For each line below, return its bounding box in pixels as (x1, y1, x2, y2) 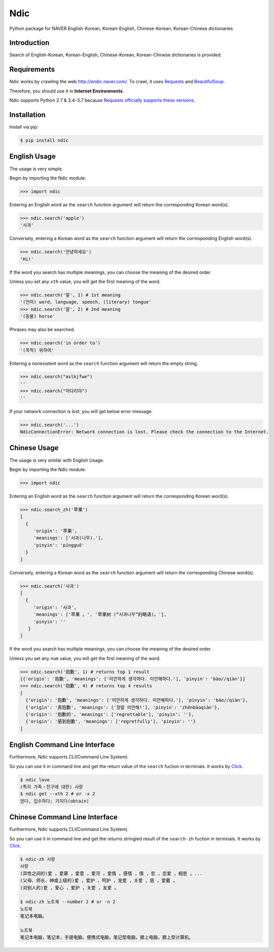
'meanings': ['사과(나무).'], (33, 535, 104, 541)
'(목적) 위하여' (20, 347, 54, 353)
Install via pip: (9, 124, 39, 130)
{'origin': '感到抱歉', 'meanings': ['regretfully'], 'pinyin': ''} (25, 719, 196, 724)
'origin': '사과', (33, 605, 77, 610)
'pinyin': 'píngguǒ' (33, 542, 85, 548)
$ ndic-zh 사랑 (20, 856, 55, 862)
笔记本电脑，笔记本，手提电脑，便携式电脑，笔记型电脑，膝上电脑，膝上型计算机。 (20, 935, 194, 940)
